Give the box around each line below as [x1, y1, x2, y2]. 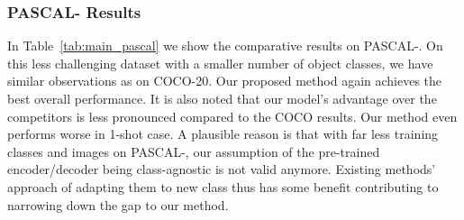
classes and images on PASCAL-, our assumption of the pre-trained [7, 142, 380, 160]
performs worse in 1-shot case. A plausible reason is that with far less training [7, 124, 439, 143]
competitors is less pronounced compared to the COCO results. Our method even [7, 106, 458, 125]
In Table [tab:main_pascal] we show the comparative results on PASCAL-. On [7, 36, 443, 55]
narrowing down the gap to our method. [7, 195, 229, 214]
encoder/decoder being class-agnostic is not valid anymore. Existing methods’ [7, 160, 436, 179]
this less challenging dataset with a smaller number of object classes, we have [7, 53, 433, 72]
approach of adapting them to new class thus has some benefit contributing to [7, 177, 439, 196]
